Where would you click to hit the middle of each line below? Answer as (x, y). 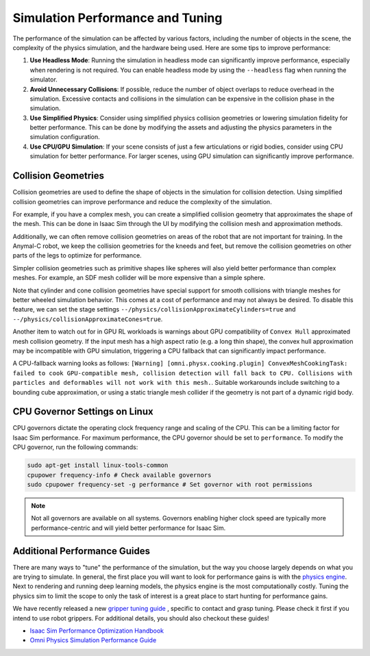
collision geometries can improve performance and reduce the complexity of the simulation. (142, 201)
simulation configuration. (65, 137)
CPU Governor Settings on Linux (83, 412)
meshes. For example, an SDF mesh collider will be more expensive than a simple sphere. (139, 278)
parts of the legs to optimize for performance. (77, 255)
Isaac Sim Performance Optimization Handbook (97, 631)
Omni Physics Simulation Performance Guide (93, 640)
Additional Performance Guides (82, 551)
